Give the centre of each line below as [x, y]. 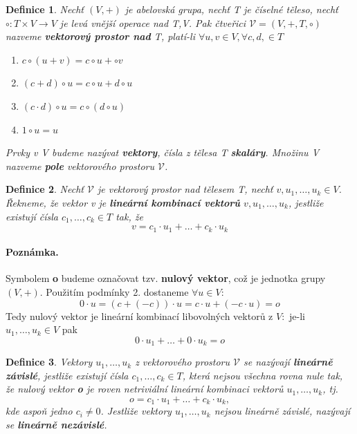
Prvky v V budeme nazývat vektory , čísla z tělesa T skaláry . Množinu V [163, 152]
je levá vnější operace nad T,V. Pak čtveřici [153, 22]
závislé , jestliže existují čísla [67, 375]
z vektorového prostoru [183, 362]
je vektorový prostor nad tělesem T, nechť [185, 189]
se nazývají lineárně [288, 362]
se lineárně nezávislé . [56, 425]
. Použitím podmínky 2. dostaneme [114, 291]
